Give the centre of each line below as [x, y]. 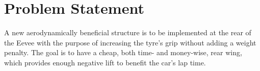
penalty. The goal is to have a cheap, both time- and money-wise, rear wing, [123, 52]
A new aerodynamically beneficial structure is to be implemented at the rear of [128, 32]
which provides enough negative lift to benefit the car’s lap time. [105, 62]
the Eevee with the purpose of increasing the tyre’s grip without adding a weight [130, 42]
